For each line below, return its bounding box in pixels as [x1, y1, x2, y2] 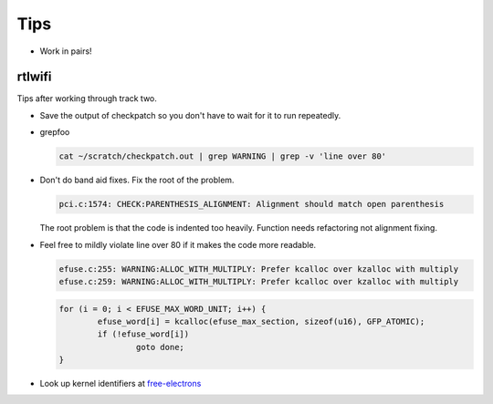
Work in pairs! [39, 46, 92, 57]
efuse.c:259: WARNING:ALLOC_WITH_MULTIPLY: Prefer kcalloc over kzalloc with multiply [58, 276, 459, 286]
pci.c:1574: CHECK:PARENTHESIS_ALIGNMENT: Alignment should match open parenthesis [58, 199, 445, 210]
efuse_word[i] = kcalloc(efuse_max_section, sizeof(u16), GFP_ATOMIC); [97, 316, 425, 326]
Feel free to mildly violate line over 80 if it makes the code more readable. [39, 239, 317, 250]
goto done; [135, 342, 184, 352]
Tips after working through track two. [16, 93, 157, 104]
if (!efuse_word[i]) [97, 329, 190, 339]
